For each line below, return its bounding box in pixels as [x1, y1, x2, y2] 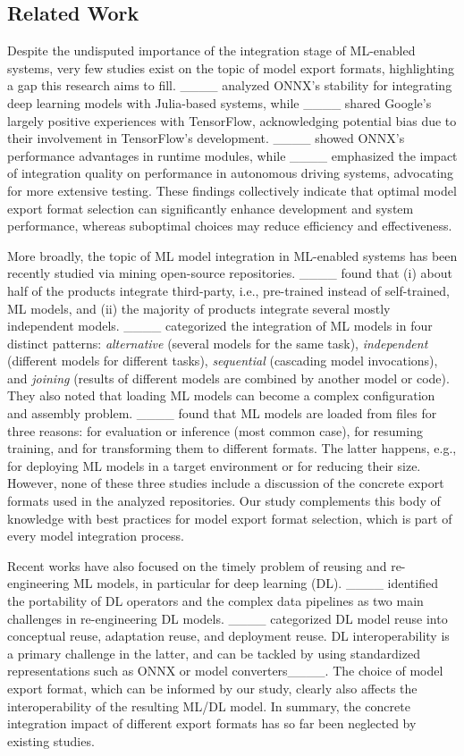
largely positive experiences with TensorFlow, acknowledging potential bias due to [7, 111, 457, 130]
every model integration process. [7, 526, 184, 545]
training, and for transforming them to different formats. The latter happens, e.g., [7, 439, 457, 458]
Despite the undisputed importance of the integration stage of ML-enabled [7, 41, 416, 60]
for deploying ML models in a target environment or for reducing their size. [7, 456, 421, 475]
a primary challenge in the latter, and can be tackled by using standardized [7, 643, 420, 662]
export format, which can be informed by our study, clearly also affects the [7, 678, 418, 697]
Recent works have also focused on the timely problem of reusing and [7, 556, 387, 575]
